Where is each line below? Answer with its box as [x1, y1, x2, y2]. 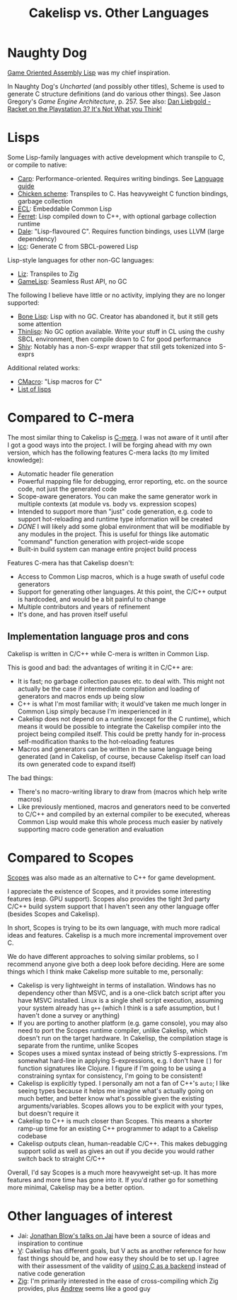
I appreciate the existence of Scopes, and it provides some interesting [7, 887, 212, 895]
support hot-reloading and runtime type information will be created [17, 514, 213, 523]
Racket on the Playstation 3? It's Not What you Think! [7, 104, 163, 113]
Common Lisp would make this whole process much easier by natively [17, 817, 223, 826]
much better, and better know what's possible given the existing [17, 1094, 204, 1102]
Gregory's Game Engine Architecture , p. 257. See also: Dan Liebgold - [7, 97, 211, 106]
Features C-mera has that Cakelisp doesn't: [7, 558, 134, 567]
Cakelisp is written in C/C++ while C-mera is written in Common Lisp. [7, 649, 210, 657]
